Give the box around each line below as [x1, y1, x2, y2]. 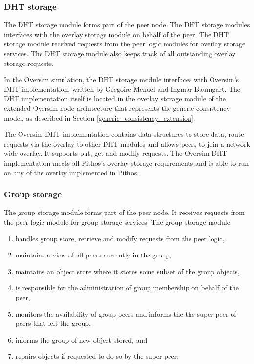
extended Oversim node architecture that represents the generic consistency [4, 103, 230, 113]
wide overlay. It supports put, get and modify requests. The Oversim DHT [4, 148, 227, 158]
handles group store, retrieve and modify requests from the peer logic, [15, 233, 225, 243]
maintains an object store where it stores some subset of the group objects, [15, 266, 240, 276]
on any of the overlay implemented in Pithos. [4, 167, 139, 177]
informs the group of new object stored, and [15, 334, 148, 344]
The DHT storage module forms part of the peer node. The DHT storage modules [4, 20, 250, 30]
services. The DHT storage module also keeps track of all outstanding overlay [4, 48, 236, 58]
